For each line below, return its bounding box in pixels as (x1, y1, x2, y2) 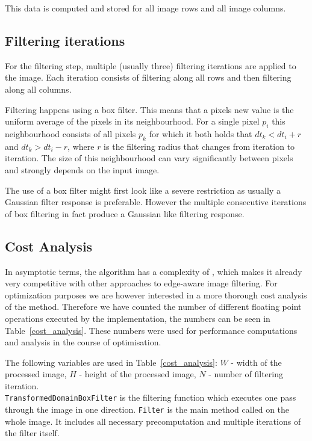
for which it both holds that (149, 127, 252, 140)
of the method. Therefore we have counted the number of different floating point (5, 300, 302, 313)
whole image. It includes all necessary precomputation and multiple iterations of (5, 415, 301, 427)
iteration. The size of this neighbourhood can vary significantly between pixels (5, 152, 293, 164)
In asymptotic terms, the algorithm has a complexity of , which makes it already (5, 265, 302, 277)
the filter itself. (5, 427, 60, 439)
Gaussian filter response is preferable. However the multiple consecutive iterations (5, 196, 307, 208)
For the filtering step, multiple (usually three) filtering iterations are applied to (5, 59, 296, 72)
